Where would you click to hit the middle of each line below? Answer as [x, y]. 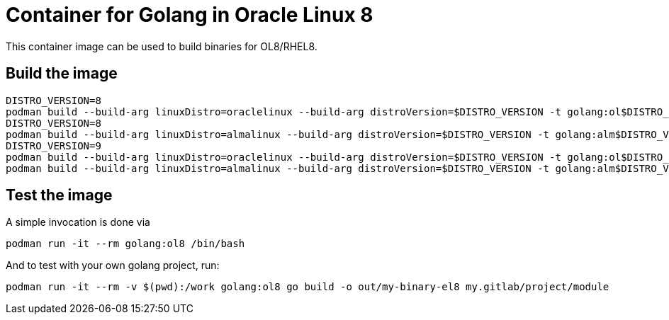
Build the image [62, 74]
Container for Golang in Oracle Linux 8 [190, 15]
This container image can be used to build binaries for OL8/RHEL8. [162, 46]
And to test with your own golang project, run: [113, 265]
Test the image [59, 195]
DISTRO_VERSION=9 [54, 145]
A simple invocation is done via [78, 222]
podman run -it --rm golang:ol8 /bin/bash [125, 244]
